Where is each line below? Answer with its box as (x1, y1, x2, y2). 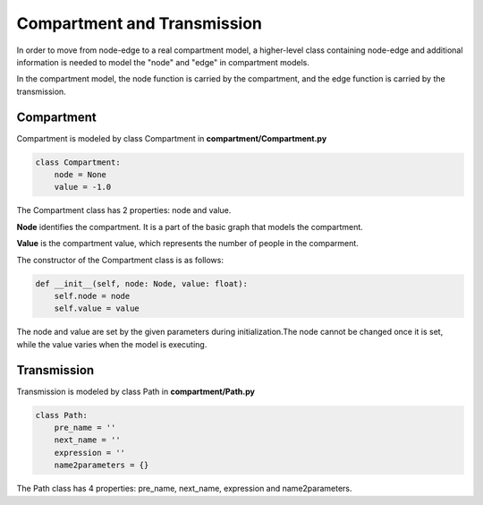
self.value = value (54, 304, 140, 313)
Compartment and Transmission (16, 13, 263, 33)
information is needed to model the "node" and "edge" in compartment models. (16, 56, 310, 67)
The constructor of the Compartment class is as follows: (16, 254, 224, 265)
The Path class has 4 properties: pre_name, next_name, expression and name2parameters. (16, 484, 352, 494)
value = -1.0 (54, 182, 112, 193)
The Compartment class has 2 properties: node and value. (16, 205, 232, 216)
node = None (54, 170, 107, 179)
